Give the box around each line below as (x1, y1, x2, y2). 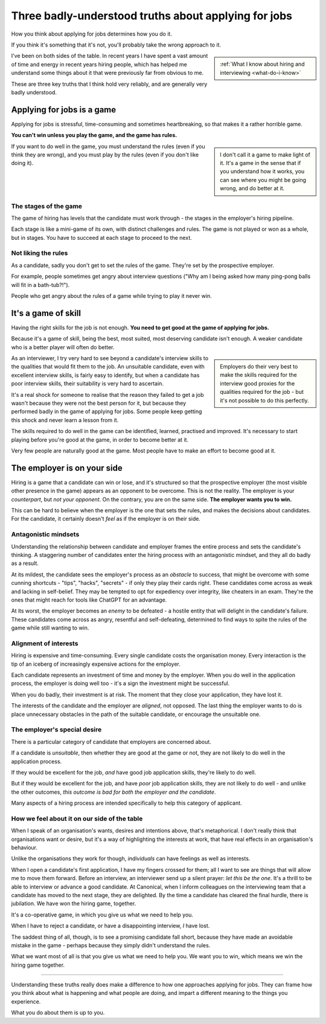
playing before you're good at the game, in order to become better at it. (11, 436, 189, 443)
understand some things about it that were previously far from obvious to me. (11, 69, 204, 77)
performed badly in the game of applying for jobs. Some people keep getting (11, 408, 202, 415)
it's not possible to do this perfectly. (220, 396, 309, 404)
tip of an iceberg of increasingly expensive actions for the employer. (11, 660, 181, 668)
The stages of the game (11, 202, 83, 210)
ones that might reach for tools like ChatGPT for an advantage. (11, 596, 167, 604)
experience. (11, 997, 41, 1005)
